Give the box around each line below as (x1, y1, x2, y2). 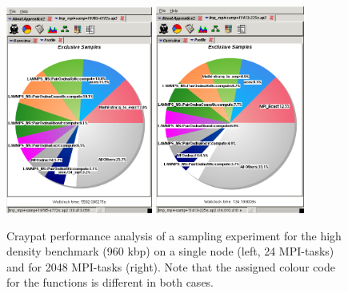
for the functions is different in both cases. (6, 274, 214, 291)
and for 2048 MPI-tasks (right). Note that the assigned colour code (6, 258, 335, 275)
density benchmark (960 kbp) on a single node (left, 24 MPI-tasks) (6, 243, 334, 259)
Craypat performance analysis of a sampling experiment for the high (6, 227, 342, 244)
